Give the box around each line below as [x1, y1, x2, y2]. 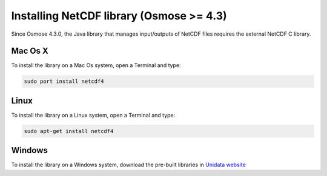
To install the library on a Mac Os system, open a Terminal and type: [11, 62, 181, 69]
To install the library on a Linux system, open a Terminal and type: [11, 111, 176, 119]
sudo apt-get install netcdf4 [24, 128, 114, 134]
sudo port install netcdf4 [24, 78, 104, 85]
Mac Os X [11, 46, 48, 56]
